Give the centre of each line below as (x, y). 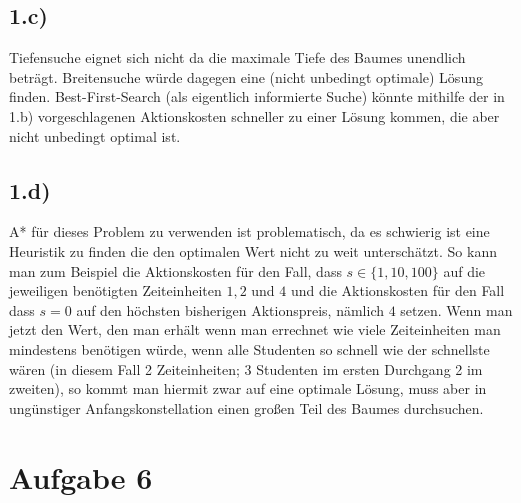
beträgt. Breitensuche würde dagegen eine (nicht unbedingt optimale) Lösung (246, 76)
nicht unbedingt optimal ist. (95, 135)
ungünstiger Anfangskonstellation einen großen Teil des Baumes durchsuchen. (246, 407)
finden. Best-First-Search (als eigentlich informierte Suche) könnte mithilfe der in (257, 96)
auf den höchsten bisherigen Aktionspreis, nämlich (230, 309)
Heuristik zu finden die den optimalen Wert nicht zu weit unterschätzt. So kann (253, 250)
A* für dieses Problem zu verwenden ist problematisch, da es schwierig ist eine (249, 231)
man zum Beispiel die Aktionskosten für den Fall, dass (175, 270)
